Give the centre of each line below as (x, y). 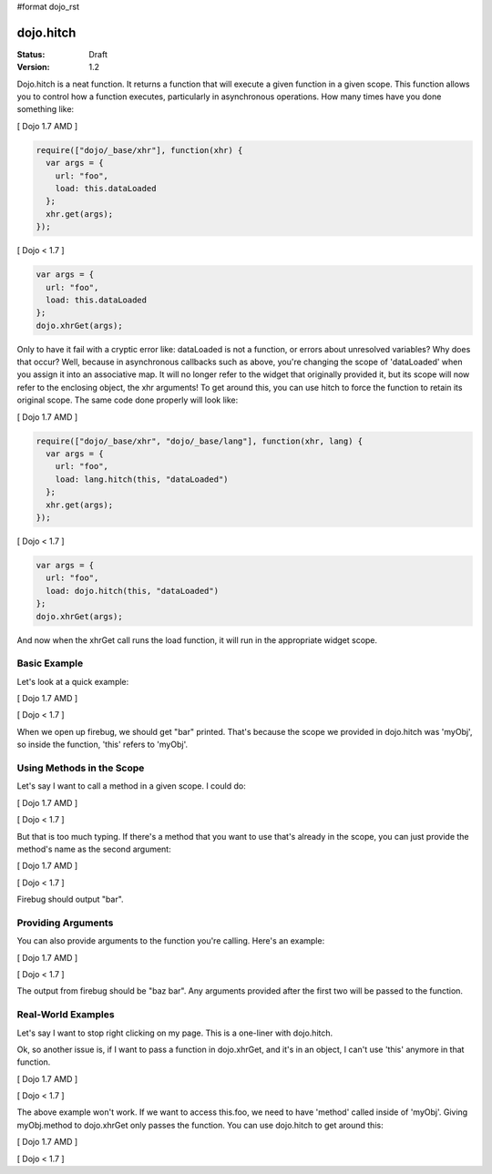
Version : (33, 67)
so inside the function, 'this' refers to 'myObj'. (102, 745)
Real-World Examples (66, 1015)
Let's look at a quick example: (73, 681)
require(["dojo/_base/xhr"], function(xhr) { (139, 150)
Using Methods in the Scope (81, 768)
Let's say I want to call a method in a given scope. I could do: (131, 786)
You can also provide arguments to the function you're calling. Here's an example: (171, 941)
